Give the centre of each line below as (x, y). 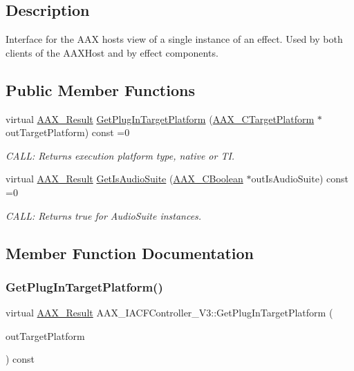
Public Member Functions (100, 89)
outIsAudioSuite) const (300, 179)
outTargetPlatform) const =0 (68, 132)
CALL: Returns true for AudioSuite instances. (104, 215)
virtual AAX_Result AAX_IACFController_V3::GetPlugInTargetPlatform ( (169, 313)
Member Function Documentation (130, 253)
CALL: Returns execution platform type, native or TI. (120, 155)
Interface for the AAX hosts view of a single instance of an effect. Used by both (174, 39)
